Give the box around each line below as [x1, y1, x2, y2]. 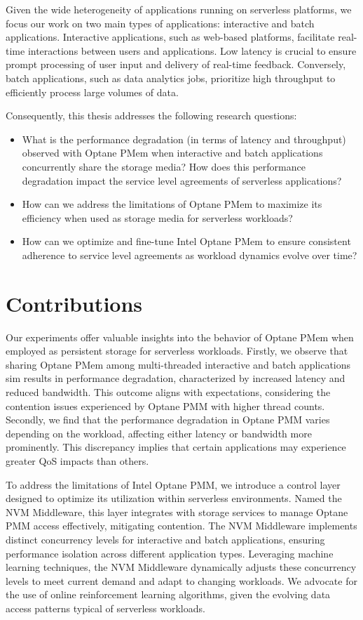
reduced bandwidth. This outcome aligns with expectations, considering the [6, 385, 331, 399]
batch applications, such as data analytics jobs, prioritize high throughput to [6, 70, 336, 85]
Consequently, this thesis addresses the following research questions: [6, 108, 297, 123]
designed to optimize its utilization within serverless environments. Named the [6, 491, 342, 506]
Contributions [6, 289, 143, 317]
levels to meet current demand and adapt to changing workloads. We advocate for [6, 573, 357, 588]
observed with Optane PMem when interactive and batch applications [22, 145, 323, 160]
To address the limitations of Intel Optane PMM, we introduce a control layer [6, 477, 341, 492]
